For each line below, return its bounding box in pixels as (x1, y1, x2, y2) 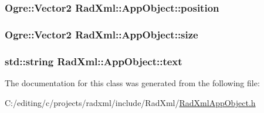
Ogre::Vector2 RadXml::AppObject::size (5, 27, 198, 41)
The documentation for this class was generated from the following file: (5, 76, 260, 89)
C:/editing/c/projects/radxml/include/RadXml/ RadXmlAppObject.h (5, 96, 256, 108)
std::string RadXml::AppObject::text (5, 54, 182, 68)
